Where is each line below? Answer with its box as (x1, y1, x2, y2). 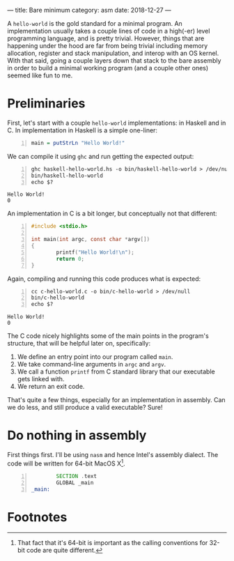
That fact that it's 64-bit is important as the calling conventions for (17, 539, 208, 547)
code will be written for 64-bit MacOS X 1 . (7, 458, 125, 468)
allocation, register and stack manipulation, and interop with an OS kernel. (7, 49, 219, 57)
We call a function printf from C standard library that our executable (17, 367, 215, 376)
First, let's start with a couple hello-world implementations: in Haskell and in (7, 118, 226, 127)
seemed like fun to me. (7, 71, 73, 79)
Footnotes (7, 509, 68, 525)
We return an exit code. (17, 383, 85, 391)
